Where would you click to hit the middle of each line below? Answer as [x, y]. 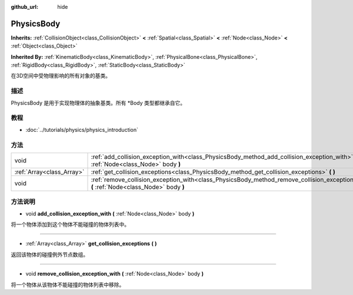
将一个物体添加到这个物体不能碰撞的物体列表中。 [70, 224]
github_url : [24, 7]
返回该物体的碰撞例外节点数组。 [49, 254]
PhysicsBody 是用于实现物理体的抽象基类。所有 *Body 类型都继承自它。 [98, 102]
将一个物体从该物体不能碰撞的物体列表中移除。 [68, 284]
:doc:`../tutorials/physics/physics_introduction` [82, 130]
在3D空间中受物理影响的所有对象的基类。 [61, 76]
